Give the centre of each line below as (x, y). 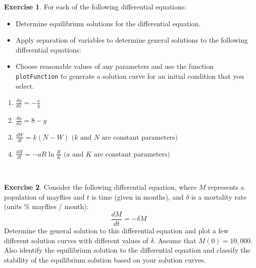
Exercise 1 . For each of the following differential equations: (95, 6)
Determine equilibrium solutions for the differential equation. (108, 23)
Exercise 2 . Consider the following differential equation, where (101, 187)
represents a (226, 187)
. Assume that (175, 240)
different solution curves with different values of (76, 240)
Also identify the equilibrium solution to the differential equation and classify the (127, 250)
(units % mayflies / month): (46, 206)
